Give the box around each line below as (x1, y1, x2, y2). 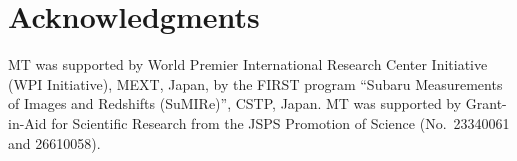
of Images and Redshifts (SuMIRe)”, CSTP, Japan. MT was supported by (8, 93, 462, 114)
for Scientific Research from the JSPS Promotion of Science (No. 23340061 (51, 112, 510, 133)
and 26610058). (8, 132, 101, 153)
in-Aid (8, 112, 47, 133)
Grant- (465, 93, 507, 114)
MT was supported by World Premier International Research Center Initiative (8, 54, 488, 75)
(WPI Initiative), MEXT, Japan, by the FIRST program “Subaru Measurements (8, 73, 503, 94)
